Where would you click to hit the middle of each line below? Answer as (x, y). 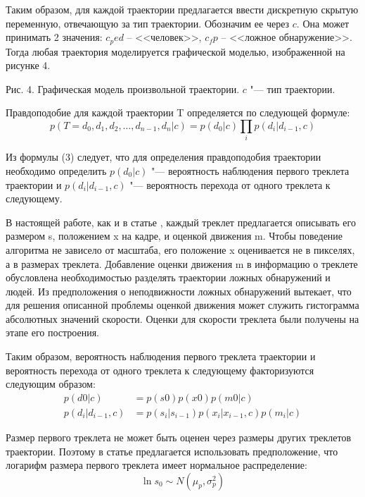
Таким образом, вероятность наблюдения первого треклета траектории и (161, 356)
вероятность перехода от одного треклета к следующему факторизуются (160, 370)
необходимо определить (56, 170)
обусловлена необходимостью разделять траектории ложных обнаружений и (168, 277)
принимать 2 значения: (54, 37)
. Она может (323, 23)
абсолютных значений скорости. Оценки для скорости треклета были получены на (182, 318)
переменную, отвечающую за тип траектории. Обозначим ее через (148, 23)
